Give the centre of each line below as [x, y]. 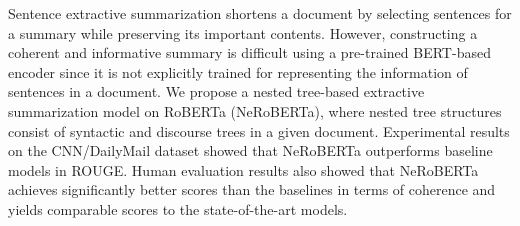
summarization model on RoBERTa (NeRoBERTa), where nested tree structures [255, 110]
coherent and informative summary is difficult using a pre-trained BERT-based [249, 52]
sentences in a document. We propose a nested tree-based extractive [216, 91]
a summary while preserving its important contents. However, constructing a [243, 32]
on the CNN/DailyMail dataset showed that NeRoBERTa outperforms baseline [250, 150]
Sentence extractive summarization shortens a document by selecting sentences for [260, 13]
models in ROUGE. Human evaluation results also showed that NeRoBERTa [243, 169]
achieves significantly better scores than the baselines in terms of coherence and [252, 189]
